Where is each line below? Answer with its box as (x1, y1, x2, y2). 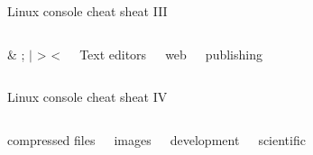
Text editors (79, 44, 147, 63)
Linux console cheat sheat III (7, 2, 168, 20)
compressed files (7, 130, 96, 149)
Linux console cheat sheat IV (7, 87, 168, 106)
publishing (205, 44, 262, 63)
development (170, 130, 240, 149)
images (114, 130, 152, 149)
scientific (258, 130, 306, 149)
